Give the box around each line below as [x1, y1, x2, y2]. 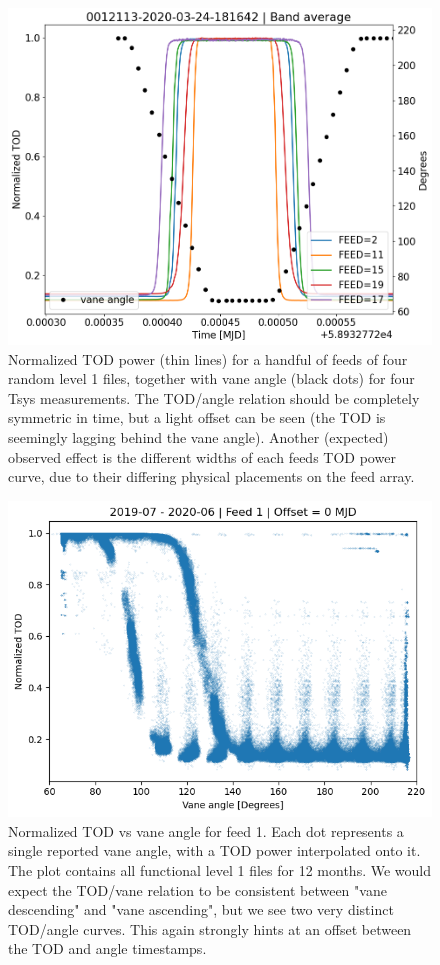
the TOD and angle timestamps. [8, 938, 207, 959]
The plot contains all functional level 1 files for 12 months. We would [8, 859, 431, 880]
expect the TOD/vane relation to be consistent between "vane [8, 879, 387, 900]
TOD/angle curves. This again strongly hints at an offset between [8, 918, 412, 939]
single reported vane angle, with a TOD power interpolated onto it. [8, 840, 421, 861]
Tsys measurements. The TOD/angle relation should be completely [8, 387, 420, 408]
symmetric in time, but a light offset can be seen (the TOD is [8, 407, 386, 428]
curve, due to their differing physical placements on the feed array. [8, 466, 415, 487]
